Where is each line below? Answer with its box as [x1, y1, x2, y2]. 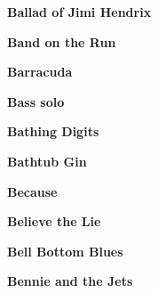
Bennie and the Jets [7, 272, 133, 290]
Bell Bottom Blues [7, 241, 123, 260]
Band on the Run [7, 32, 116, 51]
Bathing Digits [7, 122, 99, 141]
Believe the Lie [7, 212, 101, 231]
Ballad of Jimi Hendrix [7, 3, 152, 20]
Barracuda [7, 62, 73, 81]
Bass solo [7, 92, 65, 110]
